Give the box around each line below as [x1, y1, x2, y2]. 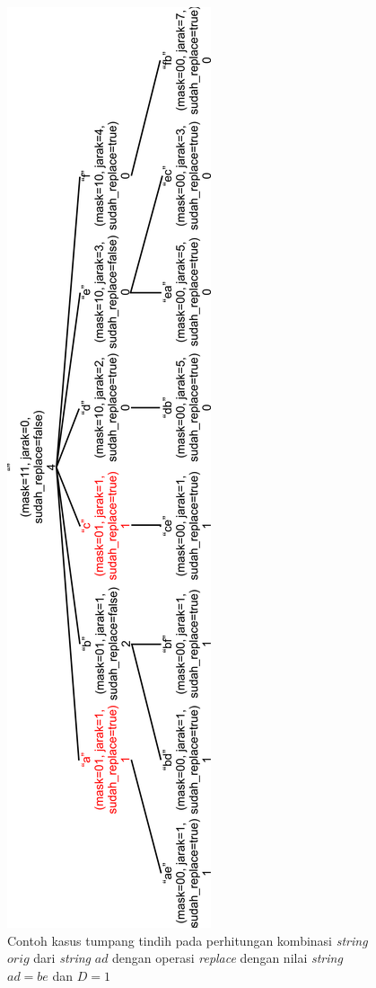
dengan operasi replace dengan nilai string [112, 948, 343, 967]
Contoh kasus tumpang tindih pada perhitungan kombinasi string [7, 930, 368, 949]
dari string [33, 948, 92, 967]
